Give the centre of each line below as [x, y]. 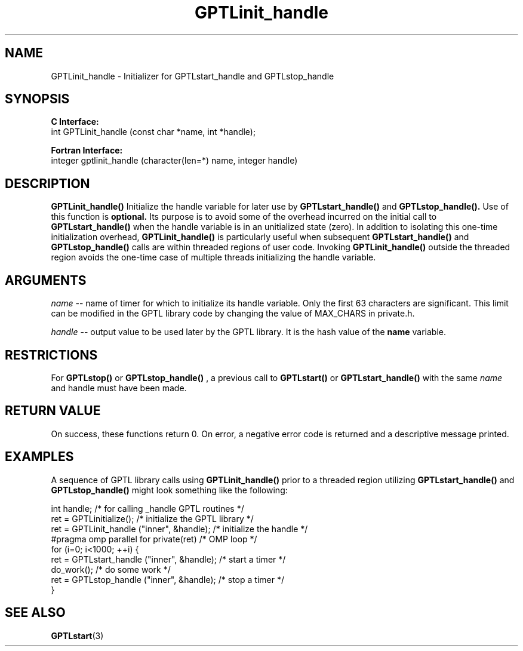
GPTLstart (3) [77, 635]
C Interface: [75, 122]
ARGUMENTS [46, 280]
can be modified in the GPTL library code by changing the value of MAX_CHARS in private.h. [233, 314]
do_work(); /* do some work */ [111, 569]
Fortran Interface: [87, 151]
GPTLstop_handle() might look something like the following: [169, 490]
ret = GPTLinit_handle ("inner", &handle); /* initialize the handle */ [179, 529]
